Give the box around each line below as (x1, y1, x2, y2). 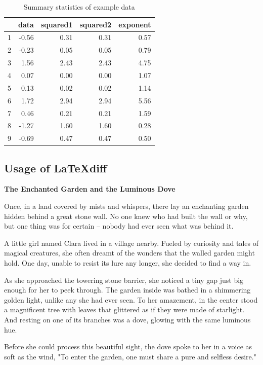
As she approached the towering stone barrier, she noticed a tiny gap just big (4, 274, 244, 285)
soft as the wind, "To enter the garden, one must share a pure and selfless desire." (4, 351, 256, 361)
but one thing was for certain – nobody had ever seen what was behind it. (4, 221, 234, 231)
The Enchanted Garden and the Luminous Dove (4, 184, 176, 194)
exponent (118, 19, 151, 29)
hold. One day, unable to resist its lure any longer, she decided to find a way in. (4, 258, 251, 268)
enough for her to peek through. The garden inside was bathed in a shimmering (4, 284, 251, 295)
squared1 (40, 19, 73, 29)
